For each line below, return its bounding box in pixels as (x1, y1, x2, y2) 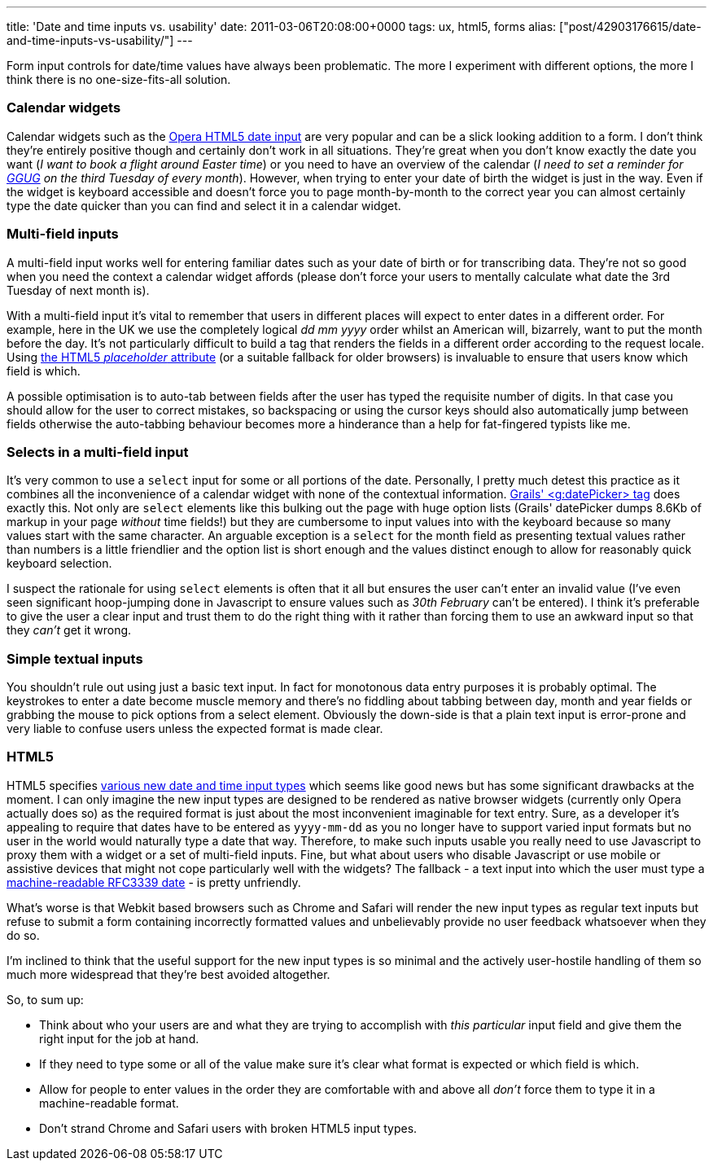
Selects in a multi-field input (7, 443, 189, 460)
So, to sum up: (7, 992, 84, 1007)
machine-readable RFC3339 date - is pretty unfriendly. (7, 875, 301, 889)
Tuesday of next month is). (7, 283, 150, 297)
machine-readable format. (39, 1095, 179, 1110)
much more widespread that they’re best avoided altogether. (7, 967, 330, 981)
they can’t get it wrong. (7, 623, 132, 638)
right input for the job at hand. (39, 1031, 199, 1046)
